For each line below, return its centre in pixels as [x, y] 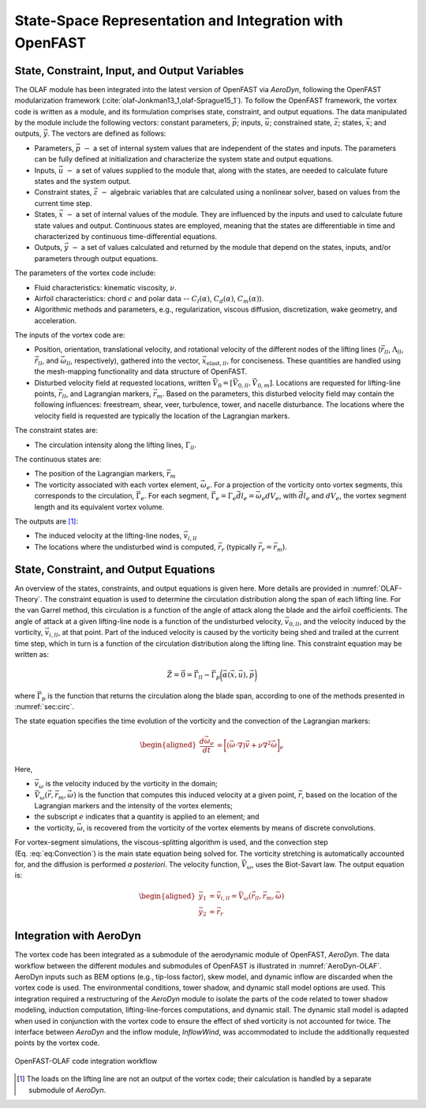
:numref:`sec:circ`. [45, 707]
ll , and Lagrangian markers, [106, 394]
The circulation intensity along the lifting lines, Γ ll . [116, 446]
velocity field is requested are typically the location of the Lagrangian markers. [162, 416]
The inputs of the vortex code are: [70, 335]
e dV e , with [279, 497]
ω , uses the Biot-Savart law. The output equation [325, 865]
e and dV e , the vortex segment [356, 497]
